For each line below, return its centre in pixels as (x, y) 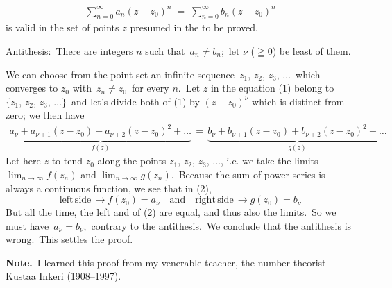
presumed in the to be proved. (194, 27)
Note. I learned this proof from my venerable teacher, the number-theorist (166, 262)
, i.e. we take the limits (270, 161)
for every (150, 88)
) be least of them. (312, 50)
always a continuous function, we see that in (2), (109, 188)
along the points (132, 161)
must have (27, 225)
